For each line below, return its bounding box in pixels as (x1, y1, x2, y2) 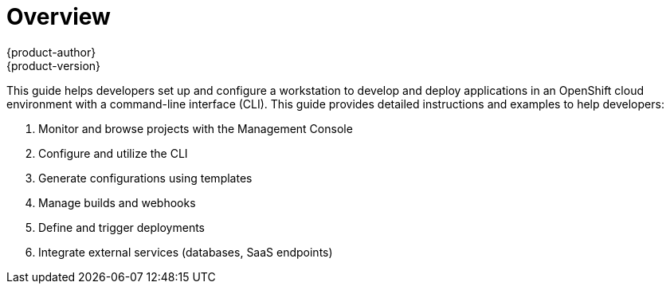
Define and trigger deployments (38, 220, 205, 234)
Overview (6, 3, 111, 30)
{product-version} (6, 58, 101, 72)
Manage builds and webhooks (38, 195, 196, 210)
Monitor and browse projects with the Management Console (38, 121, 353, 135)
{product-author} (6, 45, 96, 59)
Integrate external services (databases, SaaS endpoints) (38, 245, 333, 259)
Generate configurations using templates (38, 170, 253, 185)
